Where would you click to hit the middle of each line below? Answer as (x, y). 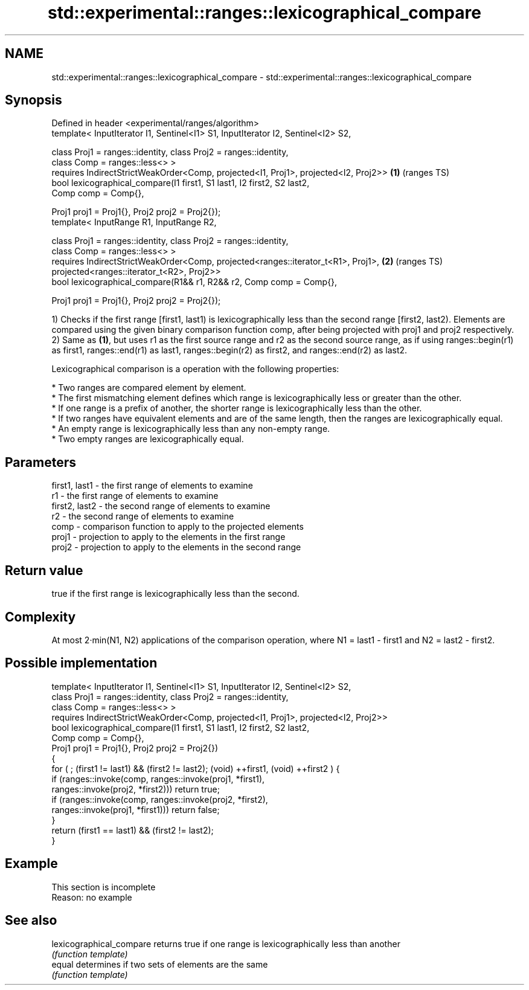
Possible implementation (81, 663)
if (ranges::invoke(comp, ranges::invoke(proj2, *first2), (160, 799)
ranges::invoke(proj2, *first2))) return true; (136, 789)
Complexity (40, 617)
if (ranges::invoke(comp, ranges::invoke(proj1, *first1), (158, 779)
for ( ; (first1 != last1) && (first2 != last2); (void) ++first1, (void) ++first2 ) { (196, 768)
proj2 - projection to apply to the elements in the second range (176, 547)
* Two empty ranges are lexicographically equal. (148, 439)
